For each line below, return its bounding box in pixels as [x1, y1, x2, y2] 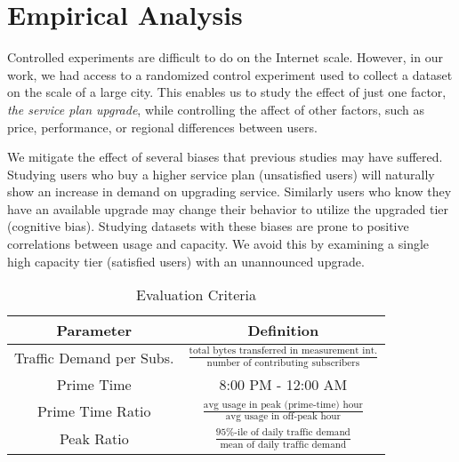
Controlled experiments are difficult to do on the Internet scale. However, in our [7, 48, 443, 67]
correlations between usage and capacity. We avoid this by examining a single [7, 235, 430, 253]
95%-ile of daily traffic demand [215, 427, 350, 438]
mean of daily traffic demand [220, 439, 347, 450]
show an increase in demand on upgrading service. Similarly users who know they [7, 182, 452, 201]
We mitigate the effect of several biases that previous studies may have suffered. [7, 147, 443, 166]
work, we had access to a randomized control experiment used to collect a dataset [7, 65, 453, 84]
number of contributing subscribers [206, 357, 360, 368]
